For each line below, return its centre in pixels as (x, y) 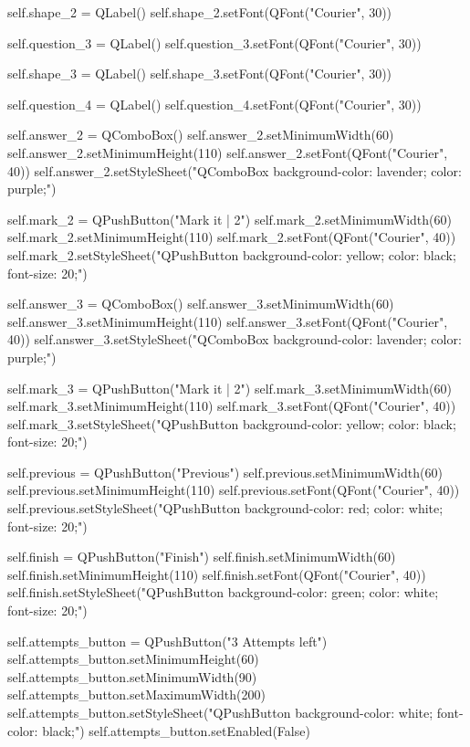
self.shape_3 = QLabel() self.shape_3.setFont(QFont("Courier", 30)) (200, 74)
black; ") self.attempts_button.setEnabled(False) (176, 730)
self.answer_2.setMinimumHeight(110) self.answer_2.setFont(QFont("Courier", (228, 152)
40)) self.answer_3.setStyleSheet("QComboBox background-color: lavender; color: (235, 339)
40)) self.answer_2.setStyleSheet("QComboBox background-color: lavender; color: (235, 170)
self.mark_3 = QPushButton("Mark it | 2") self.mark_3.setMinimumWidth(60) (230, 388)
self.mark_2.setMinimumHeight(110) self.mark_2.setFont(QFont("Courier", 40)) (232, 237)
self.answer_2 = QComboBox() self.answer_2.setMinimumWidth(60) (201, 135)
